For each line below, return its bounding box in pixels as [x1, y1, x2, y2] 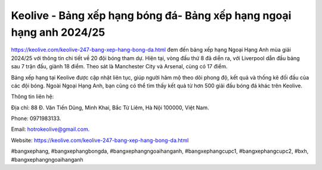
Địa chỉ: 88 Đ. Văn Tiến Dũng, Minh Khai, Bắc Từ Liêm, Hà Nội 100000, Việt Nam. [11, 104, 209, 111]
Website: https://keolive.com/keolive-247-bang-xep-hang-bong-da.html [11, 137, 189, 144]
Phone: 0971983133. [11, 115, 61, 122]
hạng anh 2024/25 [11, 26, 106, 39]
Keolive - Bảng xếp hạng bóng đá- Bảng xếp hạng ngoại [11, 9, 292, 22]
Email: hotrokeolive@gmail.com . [11, 125, 90, 133]
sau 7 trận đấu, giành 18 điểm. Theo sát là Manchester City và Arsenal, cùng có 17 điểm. [11, 63, 228, 70]
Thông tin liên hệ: [11, 93, 54, 100]
